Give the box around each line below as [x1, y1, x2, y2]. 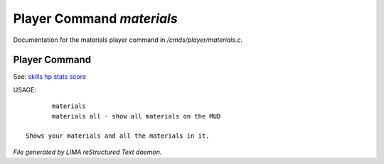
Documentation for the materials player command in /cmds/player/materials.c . [13, 35, 243, 44]
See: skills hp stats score [13, 72, 87, 81]
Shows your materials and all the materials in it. [26, 132, 210, 140]
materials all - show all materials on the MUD [52, 112, 221, 120]
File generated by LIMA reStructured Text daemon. [13, 148, 162, 156]
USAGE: [13, 85, 37, 94]
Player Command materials [13, 11, 178, 26]
